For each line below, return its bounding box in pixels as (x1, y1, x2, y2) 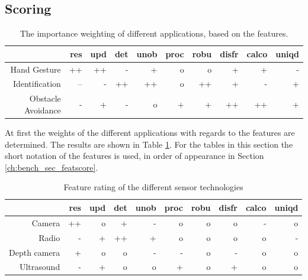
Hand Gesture (10, 63, 61, 75)
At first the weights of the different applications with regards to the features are (5, 126, 295, 139)
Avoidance (24, 103, 61, 116)
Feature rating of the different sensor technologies (63, 181, 243, 193)
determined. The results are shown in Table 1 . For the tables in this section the (5, 138, 293, 150)
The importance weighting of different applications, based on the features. (20, 27, 288, 40)
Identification (12, 77, 61, 90)
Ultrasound (19, 261, 60, 273)
